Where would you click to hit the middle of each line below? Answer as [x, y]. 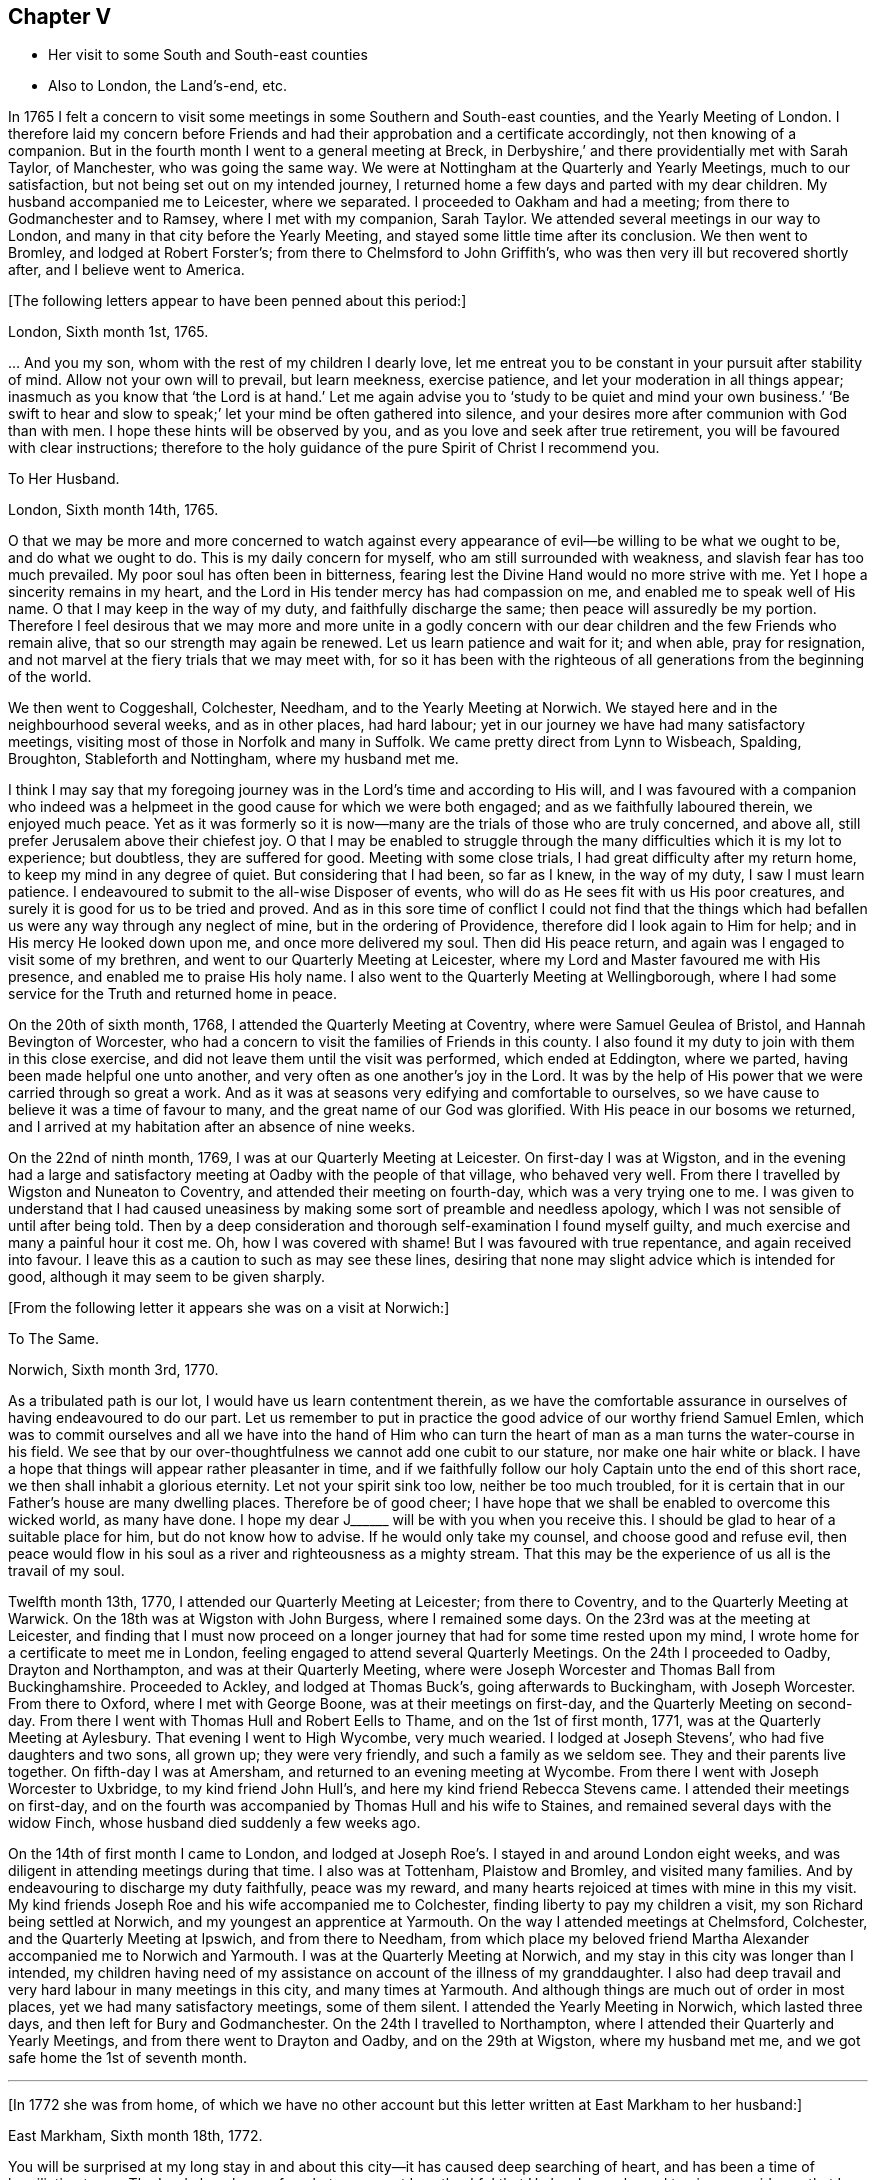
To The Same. [53, 1339]
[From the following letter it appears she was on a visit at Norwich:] [229, 1308]
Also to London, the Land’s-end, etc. [167, 86]
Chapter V [60, 16]
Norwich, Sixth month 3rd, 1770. [113, 1370]
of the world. [50, 677]
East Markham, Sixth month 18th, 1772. [135, 2136]
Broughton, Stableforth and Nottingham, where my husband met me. [233, 759]
